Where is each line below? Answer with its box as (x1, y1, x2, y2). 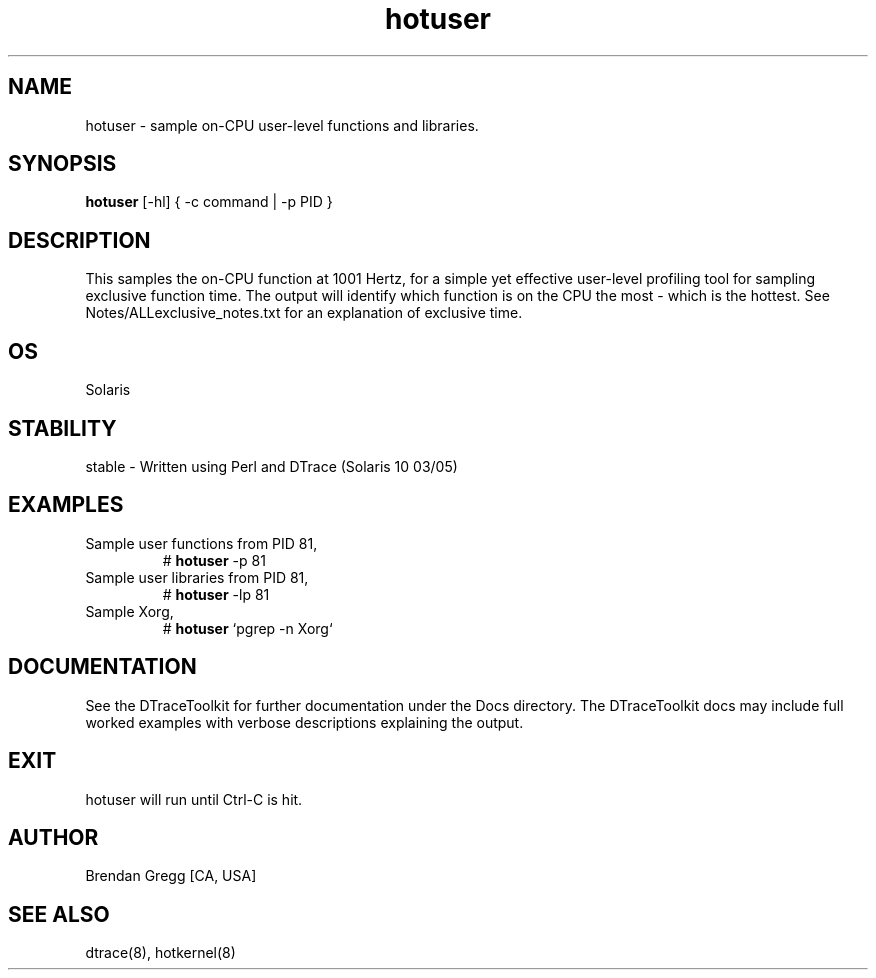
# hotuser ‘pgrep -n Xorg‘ (162, 619, 333, 637)
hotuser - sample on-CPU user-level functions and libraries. (85, 116, 479, 134)
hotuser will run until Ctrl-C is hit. (85, 790, 303, 808)
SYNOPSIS (8, 151, 117, 177)
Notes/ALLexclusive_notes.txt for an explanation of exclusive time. (85, 304, 523, 322)
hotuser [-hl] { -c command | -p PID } (85, 193, 333, 211)
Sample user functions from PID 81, (85, 534, 318, 552)
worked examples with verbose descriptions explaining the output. (85, 713, 524, 731)
